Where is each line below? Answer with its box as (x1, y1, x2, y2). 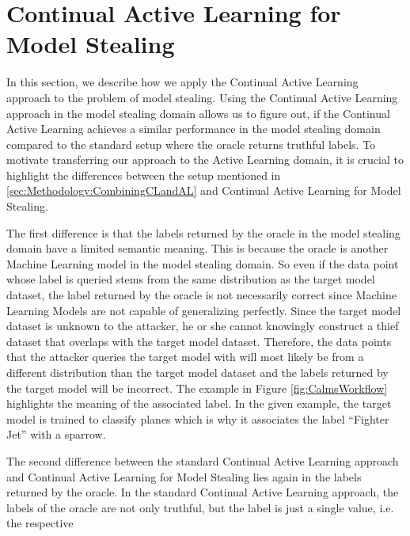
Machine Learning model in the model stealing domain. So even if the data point (6, 255, 399, 272)
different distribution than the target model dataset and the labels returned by (6, 364, 389, 380)
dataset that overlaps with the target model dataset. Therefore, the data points (6, 333, 392, 349)
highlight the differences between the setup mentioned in (6, 166, 281, 183)
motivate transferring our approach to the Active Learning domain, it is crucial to (6, 151, 404, 168)
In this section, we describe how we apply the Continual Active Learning (6, 74, 359, 90)
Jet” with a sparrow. (6, 426, 106, 443)
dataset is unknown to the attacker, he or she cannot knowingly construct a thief (6, 317, 399, 334)
